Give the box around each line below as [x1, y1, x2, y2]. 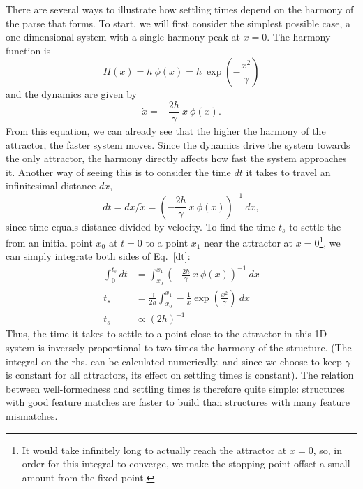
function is [6, 43, 51, 57]
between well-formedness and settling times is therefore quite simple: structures [6, 381, 345, 395]
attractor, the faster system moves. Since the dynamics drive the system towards [6, 137, 350, 152]
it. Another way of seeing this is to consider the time [6, 164, 231, 179]
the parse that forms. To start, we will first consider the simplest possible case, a [6, 15, 351, 30]
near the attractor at [204, 235, 293, 249]
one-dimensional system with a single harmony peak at [6, 29, 240, 44]
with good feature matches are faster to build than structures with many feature [6, 395, 350, 409]
